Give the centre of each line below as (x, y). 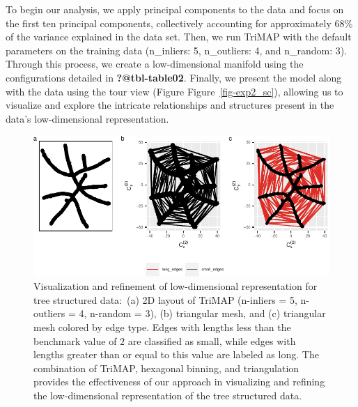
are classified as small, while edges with (212, 340)
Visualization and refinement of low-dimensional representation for (176, 286)
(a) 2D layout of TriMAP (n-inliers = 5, (212, 299)
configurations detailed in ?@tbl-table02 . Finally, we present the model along (174, 77)
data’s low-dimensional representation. (87, 118)
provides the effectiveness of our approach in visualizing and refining (179, 382)
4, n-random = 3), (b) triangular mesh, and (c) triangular (202, 313)
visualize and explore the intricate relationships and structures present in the (170, 105)
